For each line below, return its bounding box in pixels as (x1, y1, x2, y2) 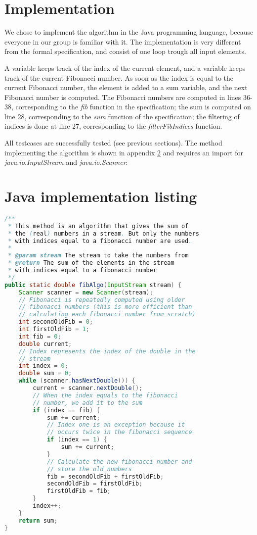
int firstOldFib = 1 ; (18, 326, 89, 333)
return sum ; (18, 517, 58, 524)
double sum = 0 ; (18, 370, 72, 377)
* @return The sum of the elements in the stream (8, 259, 174, 267)
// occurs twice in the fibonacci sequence (46, 429, 192, 436)
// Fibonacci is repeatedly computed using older (18, 296, 185, 303)
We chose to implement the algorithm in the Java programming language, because (4, 27, 254, 37)
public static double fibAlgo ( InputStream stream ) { (4, 281, 182, 289)
